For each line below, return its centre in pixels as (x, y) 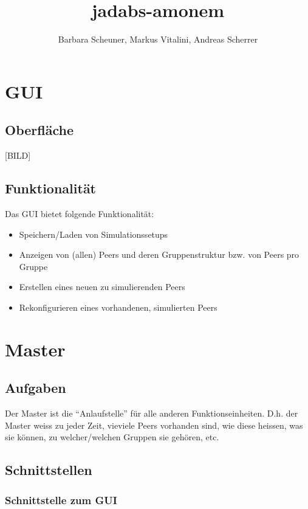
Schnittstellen (49, 470)
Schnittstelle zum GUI (61, 500)
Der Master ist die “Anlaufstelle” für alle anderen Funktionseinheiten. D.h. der (152, 413)
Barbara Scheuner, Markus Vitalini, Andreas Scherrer (158, 39)
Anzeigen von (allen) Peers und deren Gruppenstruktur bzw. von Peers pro (159, 255)
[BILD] (18, 155)
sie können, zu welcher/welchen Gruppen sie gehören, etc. (112, 437)
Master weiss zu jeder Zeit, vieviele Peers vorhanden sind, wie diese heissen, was (154, 425)
